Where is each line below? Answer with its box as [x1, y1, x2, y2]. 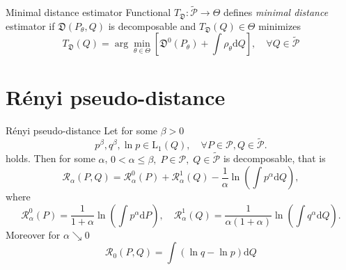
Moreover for [6, 227, 61, 241]
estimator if [6, 18, 55, 33]
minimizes [258, 18, 301, 33]
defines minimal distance [223, 5, 329, 19]
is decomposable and [108, 18, 196, 33]
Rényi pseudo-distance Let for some [6, 122, 158, 137]
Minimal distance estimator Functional [6, 5, 171, 19]
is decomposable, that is [223, 151, 326, 166]
